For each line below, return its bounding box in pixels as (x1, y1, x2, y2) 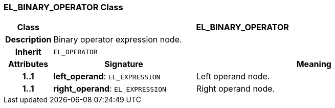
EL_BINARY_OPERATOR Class (4, 2, 123, 12)
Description (5, 34, 52, 45)
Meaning (296, 59, 331, 70)
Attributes (8, 59, 49, 70)
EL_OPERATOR (53, 48, 98, 56)
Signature (104, 59, 143, 70)
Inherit (15, 47, 41, 57)
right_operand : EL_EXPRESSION (53, 83, 166, 94)
